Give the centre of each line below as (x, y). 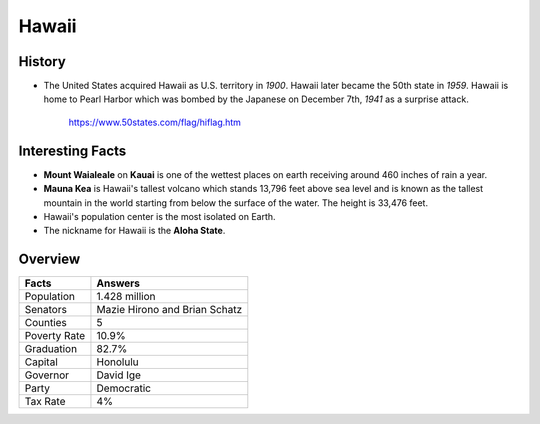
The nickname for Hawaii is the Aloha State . (134, 231)
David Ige (119, 375)
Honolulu (117, 362)
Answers (118, 283)
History (42, 61)
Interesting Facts (72, 150)
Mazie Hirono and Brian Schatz (169, 310)
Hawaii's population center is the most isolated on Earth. (159, 216)
